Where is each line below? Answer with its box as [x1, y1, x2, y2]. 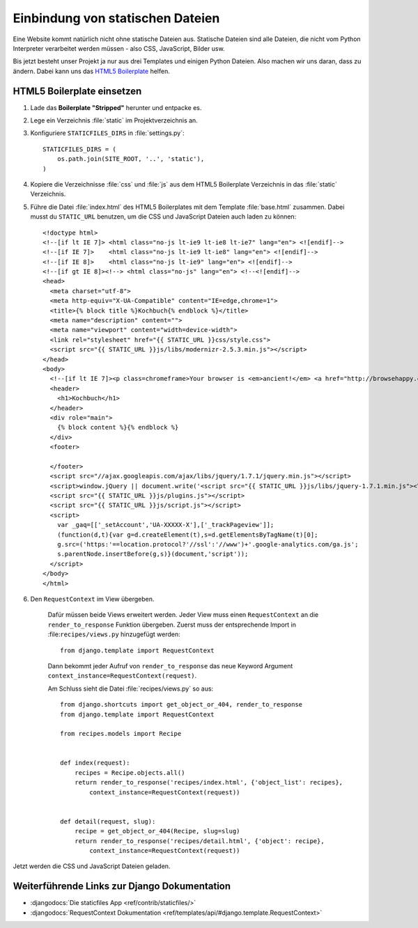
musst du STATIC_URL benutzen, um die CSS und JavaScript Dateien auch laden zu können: [30, 212, 297, 221]
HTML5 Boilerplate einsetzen [13, 85, 142, 97]
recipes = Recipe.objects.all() [74, 769, 185, 776]
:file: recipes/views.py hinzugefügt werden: [47, 630, 180, 638]
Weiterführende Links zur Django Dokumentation [13, 881, 231, 892]
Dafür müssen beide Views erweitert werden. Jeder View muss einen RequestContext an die [47, 611, 319, 619]
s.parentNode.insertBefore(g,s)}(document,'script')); [56, 550, 249, 558]
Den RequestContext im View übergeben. [30, 595, 155, 603]
